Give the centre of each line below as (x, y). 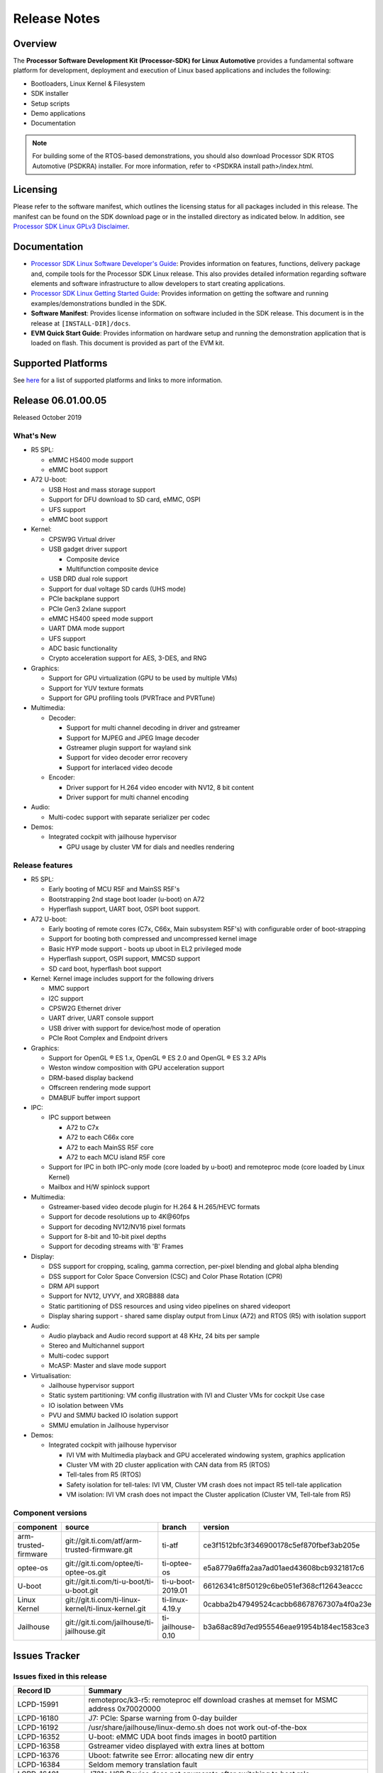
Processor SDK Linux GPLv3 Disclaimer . (71, 226)
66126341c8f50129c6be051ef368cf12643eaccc (283, 1586)
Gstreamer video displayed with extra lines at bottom (177, 1746)
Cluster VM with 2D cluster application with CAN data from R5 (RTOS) (168, 1465)
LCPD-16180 (38, 1718)
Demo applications (58, 113)
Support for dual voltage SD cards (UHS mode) (117, 589)
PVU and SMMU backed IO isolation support (113, 1416)
